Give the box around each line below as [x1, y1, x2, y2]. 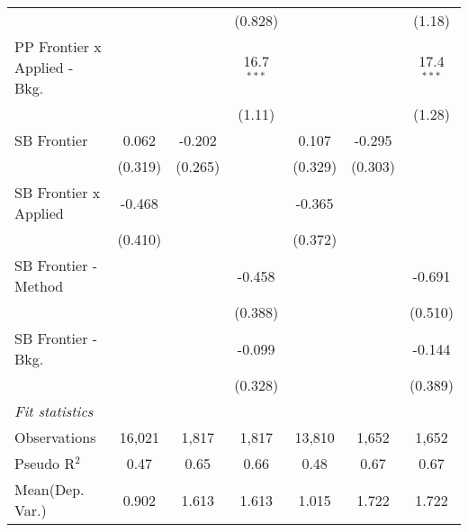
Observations [14, 427, 96, 447]
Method [14, 275, 64, 296]
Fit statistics [14, 401, 94, 421]
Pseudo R [14, 453, 76, 473]
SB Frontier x [14, 182, 101, 203]
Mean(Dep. [14, 479, 85, 500]
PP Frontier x [14, 36, 102, 57]
